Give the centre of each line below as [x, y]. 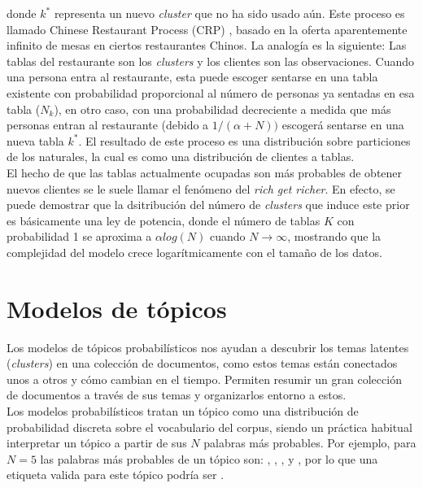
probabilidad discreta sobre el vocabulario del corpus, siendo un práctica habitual [209, 427]
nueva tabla [35, 140]
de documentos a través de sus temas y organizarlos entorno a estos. [177, 395]
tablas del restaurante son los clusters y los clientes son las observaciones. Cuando [211, 61]
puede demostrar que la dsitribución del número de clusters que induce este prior [208, 205]
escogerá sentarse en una [343, 125]
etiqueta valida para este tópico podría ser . [116, 475]
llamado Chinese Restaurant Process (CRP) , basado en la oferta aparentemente [207, 29]
